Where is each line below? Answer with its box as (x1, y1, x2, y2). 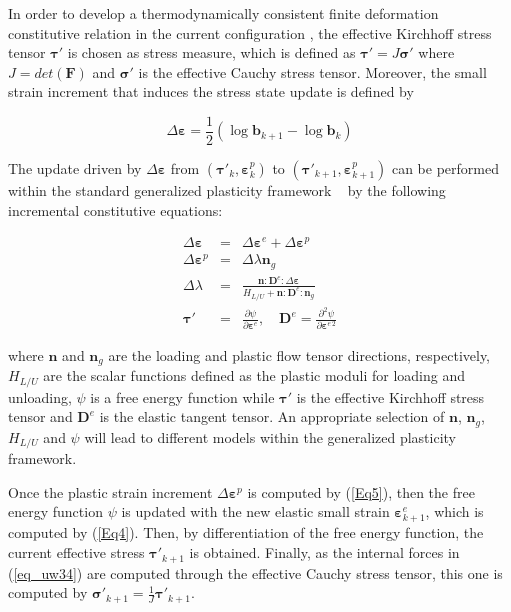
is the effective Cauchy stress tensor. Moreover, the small (138, 61, 487, 82)
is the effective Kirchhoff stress (296, 386, 485, 407)
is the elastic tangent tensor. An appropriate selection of (99, 406, 445, 427)
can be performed (391, 158, 499, 179)
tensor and (8, 406, 73, 427)
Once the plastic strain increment (8, 481, 213, 502)
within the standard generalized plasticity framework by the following (8, 180, 446, 201)
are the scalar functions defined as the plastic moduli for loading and (43, 365, 465, 386)
